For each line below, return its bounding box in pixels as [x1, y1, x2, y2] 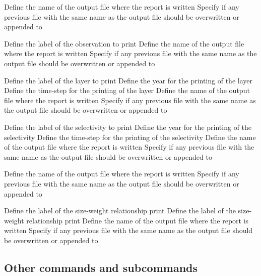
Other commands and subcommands [4, 259, 198, 275]
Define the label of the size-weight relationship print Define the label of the [4, 205, 236, 216]
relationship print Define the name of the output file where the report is [26, 215, 249, 225]
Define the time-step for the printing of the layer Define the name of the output [4, 85, 250, 96]
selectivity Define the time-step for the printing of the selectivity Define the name [4, 131, 256, 142]
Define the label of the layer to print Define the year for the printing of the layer [4, 75, 252, 85]
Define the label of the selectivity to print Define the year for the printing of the [4, 121, 252, 132]
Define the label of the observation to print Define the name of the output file [4, 38, 244, 49]
